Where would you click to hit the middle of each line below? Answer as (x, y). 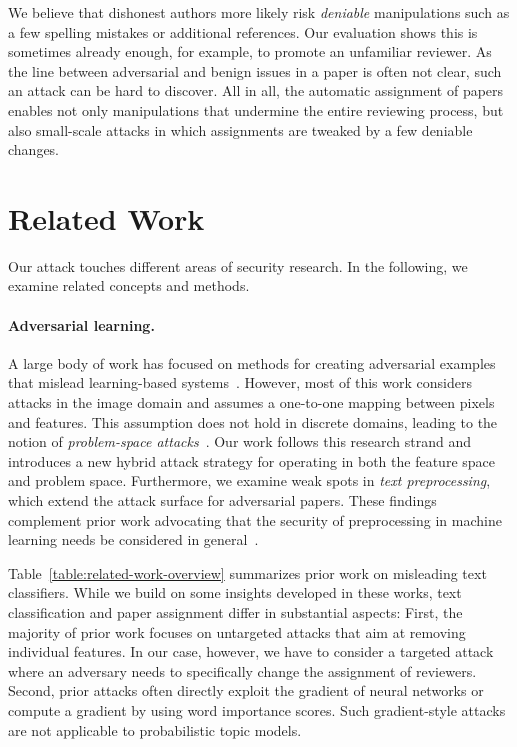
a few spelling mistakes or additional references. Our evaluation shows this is (243, 31)
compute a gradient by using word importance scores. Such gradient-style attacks (257, 709)
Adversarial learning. (81, 324)
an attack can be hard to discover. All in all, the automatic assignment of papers (256, 90)
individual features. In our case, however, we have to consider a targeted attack (251, 651)
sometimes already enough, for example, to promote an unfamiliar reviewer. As (250, 51)
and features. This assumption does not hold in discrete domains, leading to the (253, 421)
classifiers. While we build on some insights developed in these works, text (235, 592)
